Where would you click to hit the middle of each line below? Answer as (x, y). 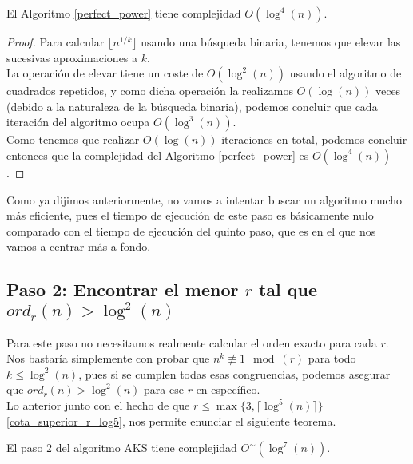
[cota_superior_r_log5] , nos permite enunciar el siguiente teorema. (171, 420)
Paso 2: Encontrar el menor (123, 290)
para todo (332, 358)
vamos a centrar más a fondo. (79, 246)
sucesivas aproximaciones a (72, 57)
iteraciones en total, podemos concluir (314, 139)
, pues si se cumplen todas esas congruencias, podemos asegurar (234, 373)
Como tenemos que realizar (73, 139)
